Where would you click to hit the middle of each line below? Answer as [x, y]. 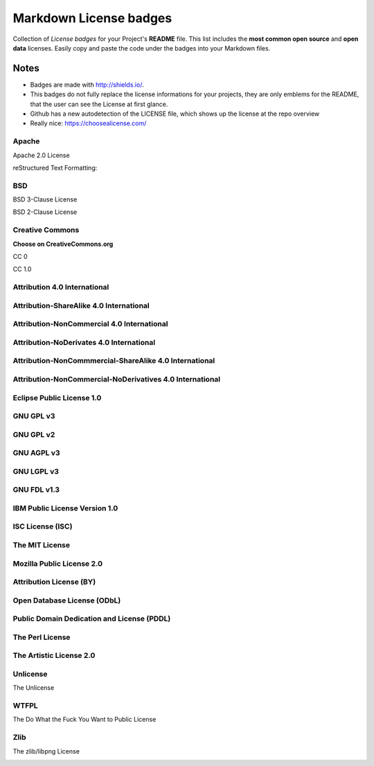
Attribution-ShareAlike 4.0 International [81, 305]
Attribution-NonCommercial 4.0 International [90, 324]
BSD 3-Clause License [45, 199]
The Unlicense [34, 688]
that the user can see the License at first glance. [99, 104]
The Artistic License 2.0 [54, 656]
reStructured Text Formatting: [55, 168]
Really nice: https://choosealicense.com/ [88, 123]
